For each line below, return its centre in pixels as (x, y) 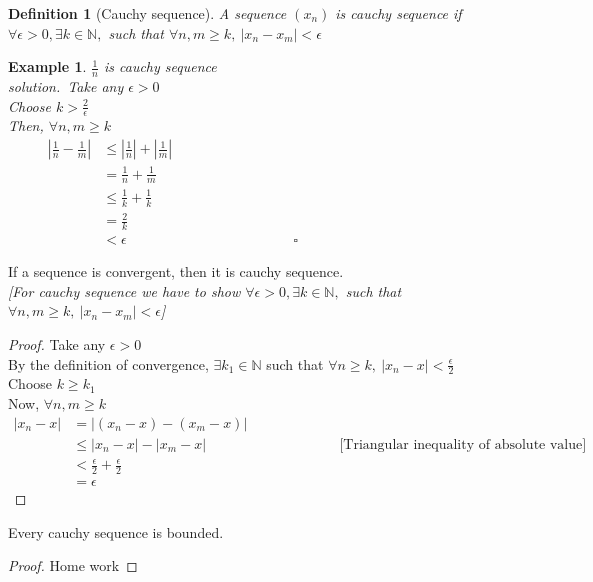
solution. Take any (66, 86)
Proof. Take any (57, 344)
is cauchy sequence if (398, 13)
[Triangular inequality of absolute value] (463, 444)
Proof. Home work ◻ (73, 565)
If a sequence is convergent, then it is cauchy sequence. (176, 271)
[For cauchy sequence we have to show (124, 290)
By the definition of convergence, (108, 363)
